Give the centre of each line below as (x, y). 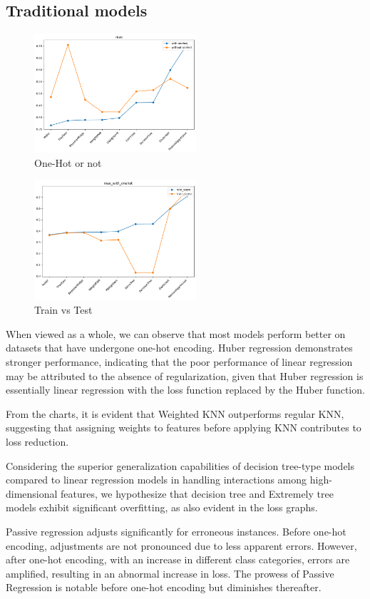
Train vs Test (63, 310)
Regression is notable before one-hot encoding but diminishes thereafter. (164, 587)
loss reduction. (37, 442)
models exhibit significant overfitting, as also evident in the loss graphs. (162, 507)
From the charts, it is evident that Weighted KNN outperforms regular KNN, (175, 413)
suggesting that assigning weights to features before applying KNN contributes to (184, 428)
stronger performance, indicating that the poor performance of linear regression (179, 362)
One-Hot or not (68, 162)
